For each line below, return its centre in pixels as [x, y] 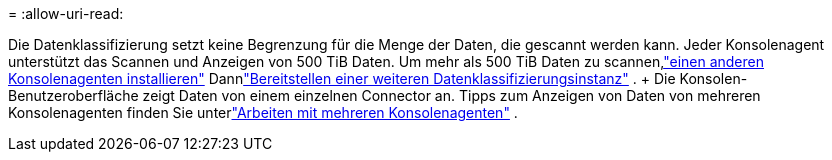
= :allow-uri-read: [66, 13]
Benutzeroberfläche [73, 95]
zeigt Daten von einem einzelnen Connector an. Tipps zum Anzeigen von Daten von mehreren [451, 95]
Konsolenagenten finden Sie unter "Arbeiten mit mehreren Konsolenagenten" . [263, 112]
